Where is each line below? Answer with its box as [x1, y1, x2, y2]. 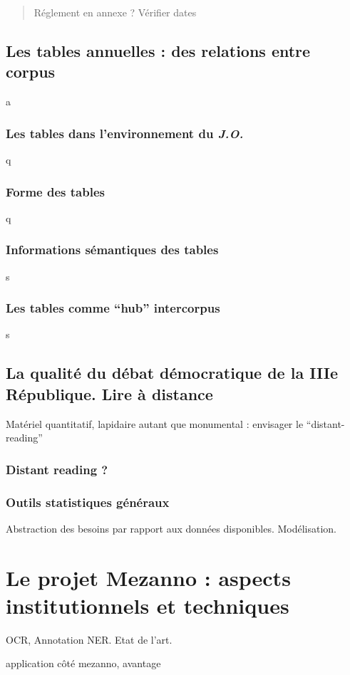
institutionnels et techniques [6, 590, 289, 619]
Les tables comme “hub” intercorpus [6, 299, 220, 317]
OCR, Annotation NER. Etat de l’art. [6, 632, 173, 647]
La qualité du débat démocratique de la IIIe [6, 362, 339, 384]
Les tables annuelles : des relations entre [6, 39, 311, 61]
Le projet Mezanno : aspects [6, 562, 291, 592]
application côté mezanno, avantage [6, 656, 161, 671]
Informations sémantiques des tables [6, 241, 219, 258]
